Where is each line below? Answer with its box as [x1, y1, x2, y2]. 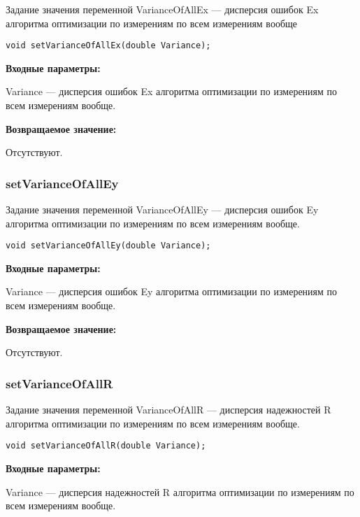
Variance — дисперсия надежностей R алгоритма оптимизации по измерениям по [6, 484, 354, 499]
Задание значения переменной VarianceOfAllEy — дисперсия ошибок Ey [6, 202, 319, 217]
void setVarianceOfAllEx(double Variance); [6, 41, 211, 51]
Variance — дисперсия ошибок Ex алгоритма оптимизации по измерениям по [6, 84, 338, 99]
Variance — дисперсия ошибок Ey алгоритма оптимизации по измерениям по [6, 284, 338, 299]
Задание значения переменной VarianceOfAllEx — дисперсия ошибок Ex [6, 2, 319, 16]
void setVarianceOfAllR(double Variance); [6, 441, 206, 451]
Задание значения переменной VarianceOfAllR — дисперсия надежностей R [6, 402, 331, 417]
